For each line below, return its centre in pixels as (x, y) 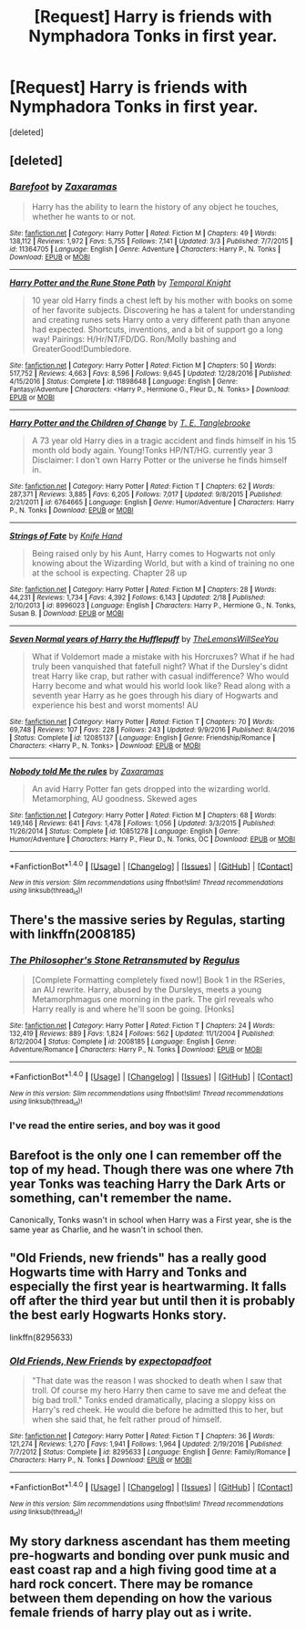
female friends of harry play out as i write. (131, 1612)
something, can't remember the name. (121, 1198)
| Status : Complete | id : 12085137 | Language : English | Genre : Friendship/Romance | (143, 737)
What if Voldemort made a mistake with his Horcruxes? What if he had (163, 656)
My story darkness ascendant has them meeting (150, 1541)
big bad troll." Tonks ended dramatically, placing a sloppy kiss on (153, 1400)
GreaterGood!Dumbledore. (82, 348)
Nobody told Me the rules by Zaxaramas (87, 771)
